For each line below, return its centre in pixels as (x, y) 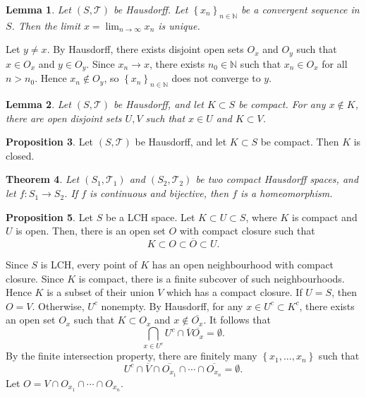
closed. (20, 155)
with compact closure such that (247, 231)
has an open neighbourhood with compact (243, 265)
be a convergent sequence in (300, 9)
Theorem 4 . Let (43, 179)
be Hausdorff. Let (151, 9)
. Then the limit (46, 25)
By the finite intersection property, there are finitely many (132, 356)
